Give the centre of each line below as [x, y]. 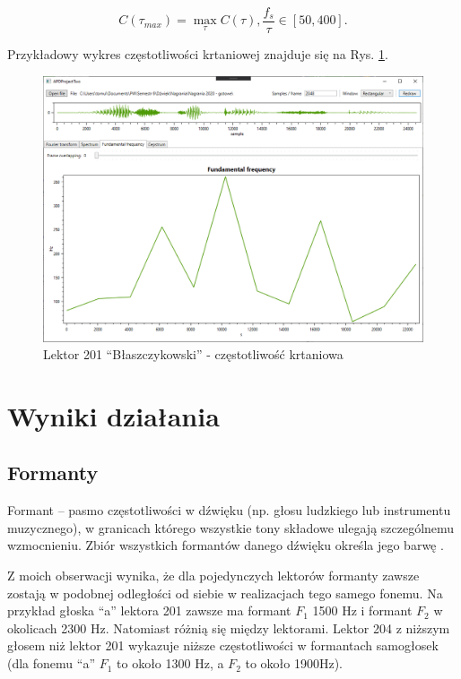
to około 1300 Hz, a [170, 663]
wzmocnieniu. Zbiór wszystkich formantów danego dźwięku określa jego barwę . [226, 545]
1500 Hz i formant [362, 610]
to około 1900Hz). [294, 663]
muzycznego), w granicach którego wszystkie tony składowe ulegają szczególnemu [231, 527]
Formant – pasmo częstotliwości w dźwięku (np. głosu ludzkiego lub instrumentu [229, 510]
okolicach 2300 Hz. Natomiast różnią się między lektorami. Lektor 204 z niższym [229, 627]
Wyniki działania [113, 415]
